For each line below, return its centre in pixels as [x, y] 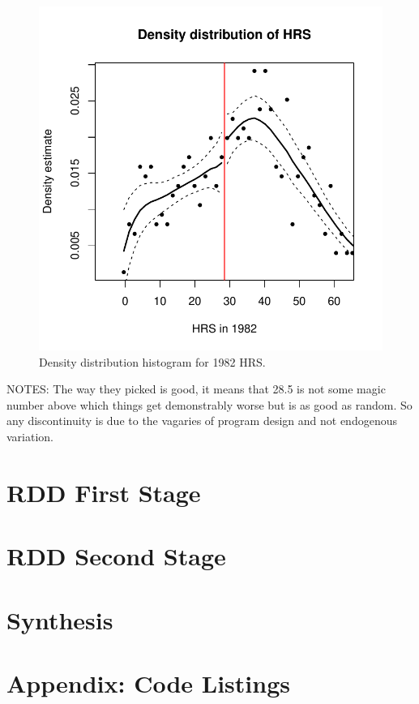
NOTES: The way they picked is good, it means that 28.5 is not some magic [196, 389]
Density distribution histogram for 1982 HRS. [152, 361]
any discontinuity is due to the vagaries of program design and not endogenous [202, 421]
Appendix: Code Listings [148, 683]
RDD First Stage [104, 492]
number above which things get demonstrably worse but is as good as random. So [209, 404]
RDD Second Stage [116, 556]
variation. [30, 436]
